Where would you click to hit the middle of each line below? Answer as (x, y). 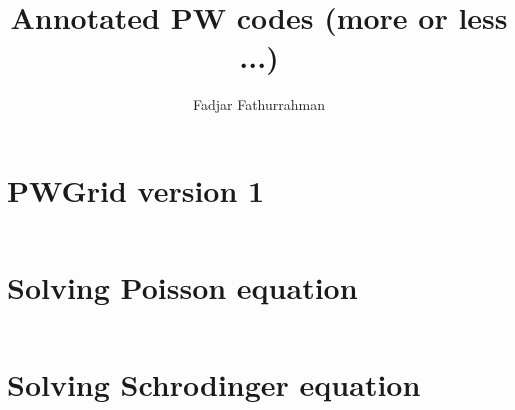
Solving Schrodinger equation (214, 384)
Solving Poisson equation (182, 287)
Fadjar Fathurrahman (258, 104)
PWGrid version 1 (136, 189)
